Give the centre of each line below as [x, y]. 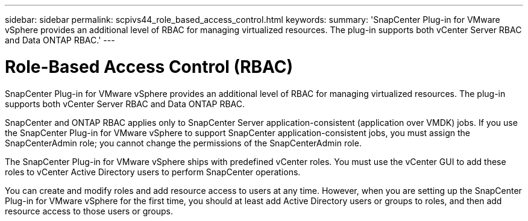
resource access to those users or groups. [89, 211]
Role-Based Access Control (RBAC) [149, 67]
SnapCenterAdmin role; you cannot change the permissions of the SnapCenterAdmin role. [183, 143]
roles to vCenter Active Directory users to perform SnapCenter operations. [153, 172]
